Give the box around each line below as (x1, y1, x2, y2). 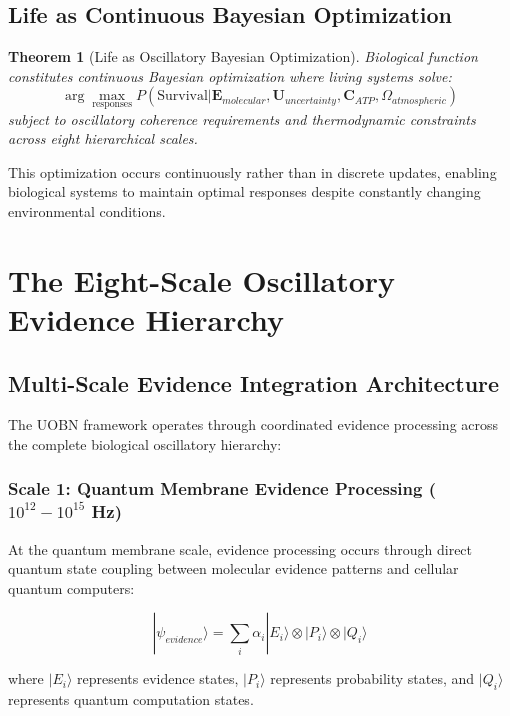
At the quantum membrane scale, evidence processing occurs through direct (8, 538, 473, 559)
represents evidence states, (77, 668, 239, 689)
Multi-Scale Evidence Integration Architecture (8, 367, 500, 398)
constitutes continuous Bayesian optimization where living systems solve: (8, 65, 452, 86)
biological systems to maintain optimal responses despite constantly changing (8, 181, 481, 202)
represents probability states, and (270, 668, 475, 689)
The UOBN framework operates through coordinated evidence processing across (8, 414, 499, 435)
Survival (157, 89, 208, 104)
